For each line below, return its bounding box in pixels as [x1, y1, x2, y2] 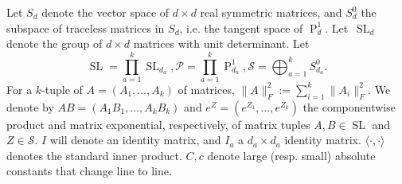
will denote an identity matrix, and [49, 131, 221, 148]
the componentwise [302, 98, 396, 115]
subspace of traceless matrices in [6, 19, 165, 36]
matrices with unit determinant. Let [133, 35, 310, 52]
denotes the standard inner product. [6, 147, 182, 163]
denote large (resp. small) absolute [207, 147, 376, 163]
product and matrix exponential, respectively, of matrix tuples [6, 115, 310, 132]
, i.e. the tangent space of [179, 19, 303, 36]
